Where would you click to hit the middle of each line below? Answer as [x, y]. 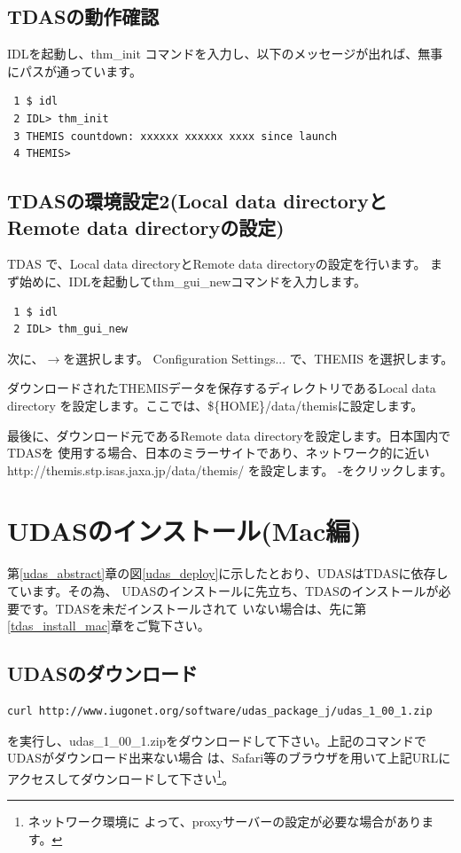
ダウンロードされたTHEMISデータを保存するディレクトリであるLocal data [222, 388]
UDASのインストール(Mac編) [184, 531]
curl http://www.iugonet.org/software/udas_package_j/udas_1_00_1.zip [220, 711]
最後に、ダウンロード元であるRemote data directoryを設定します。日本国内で [229, 435]
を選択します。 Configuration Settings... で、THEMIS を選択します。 [258, 358]
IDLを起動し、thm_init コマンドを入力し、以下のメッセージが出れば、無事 [225, 54]
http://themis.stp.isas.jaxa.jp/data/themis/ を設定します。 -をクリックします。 [230, 470]
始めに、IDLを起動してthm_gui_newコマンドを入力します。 [192, 281]
